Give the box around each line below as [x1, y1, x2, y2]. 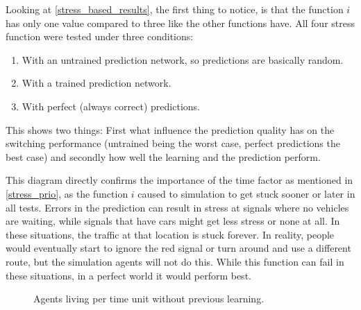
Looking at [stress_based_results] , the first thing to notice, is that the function [6, 2, 344, 16]
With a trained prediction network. [22, 76, 171, 90]
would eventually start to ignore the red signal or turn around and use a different [6, 241, 351, 255]
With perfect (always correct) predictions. [22, 98, 200, 113]
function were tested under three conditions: [6, 29, 194, 44]
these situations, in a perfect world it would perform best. [6, 268, 251, 282]
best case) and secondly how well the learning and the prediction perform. [6, 149, 321, 164]
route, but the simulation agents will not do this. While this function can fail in [6, 254, 344, 268]
